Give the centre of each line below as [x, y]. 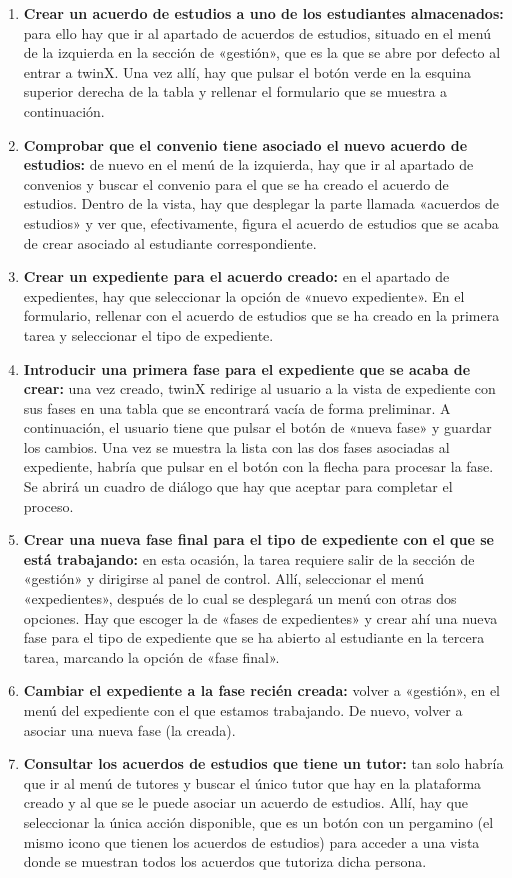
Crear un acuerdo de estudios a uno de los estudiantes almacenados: [263, 13]
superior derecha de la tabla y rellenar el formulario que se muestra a [235, 91]
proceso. [48, 505]
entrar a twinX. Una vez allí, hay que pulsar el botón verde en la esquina [247, 71]
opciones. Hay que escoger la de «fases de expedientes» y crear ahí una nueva [260, 617]
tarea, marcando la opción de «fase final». [151, 656]
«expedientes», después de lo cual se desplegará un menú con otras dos [240, 598]
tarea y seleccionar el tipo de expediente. [148, 334]
